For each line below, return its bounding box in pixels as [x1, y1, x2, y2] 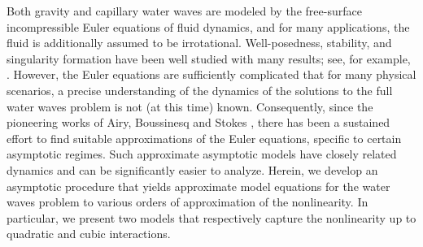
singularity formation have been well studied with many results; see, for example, [7, 50, 411, 67]
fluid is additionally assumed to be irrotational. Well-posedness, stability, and [7, 34, 392, 51]
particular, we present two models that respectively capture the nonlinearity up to [7, 209, 416, 226]
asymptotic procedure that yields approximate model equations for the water [7, 177, 390, 194]
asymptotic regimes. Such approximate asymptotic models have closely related [7, 145, 397, 162]
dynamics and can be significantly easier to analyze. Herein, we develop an [7, 161, 378, 178]
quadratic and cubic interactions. [7, 225, 171, 242]
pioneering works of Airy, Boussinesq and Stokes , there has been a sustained [7, 114, 390, 131]
